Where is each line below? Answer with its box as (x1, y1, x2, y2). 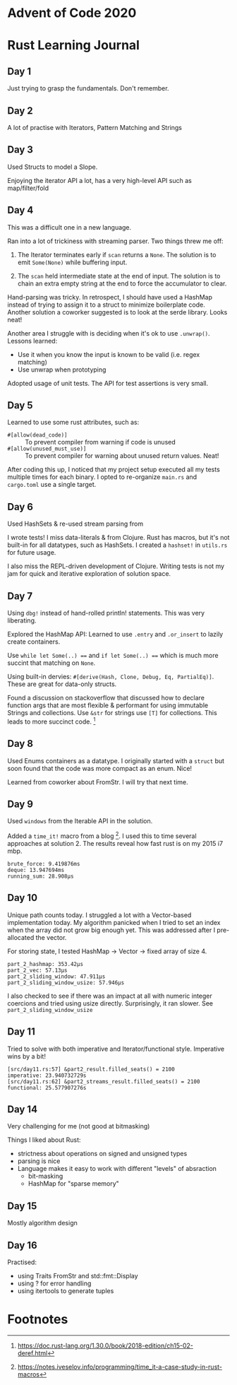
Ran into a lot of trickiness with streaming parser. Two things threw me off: (7, 237, 224, 245)
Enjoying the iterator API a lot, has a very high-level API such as (7, 176, 192, 184)
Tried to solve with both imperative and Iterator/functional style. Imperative (7, 1044, 224, 1053)
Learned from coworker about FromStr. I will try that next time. (7, 777, 188, 786)
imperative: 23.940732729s (7, 1072, 87, 1079)
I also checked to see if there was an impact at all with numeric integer (7, 991, 213, 1000)
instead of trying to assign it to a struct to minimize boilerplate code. (7, 300, 206, 309)
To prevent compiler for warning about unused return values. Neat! (25, 452, 219, 460)
